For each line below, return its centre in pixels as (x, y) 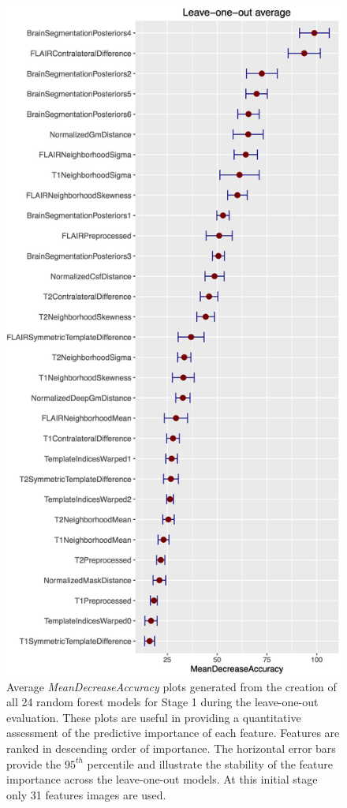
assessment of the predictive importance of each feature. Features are (173, 733)
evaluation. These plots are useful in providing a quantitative (154, 717)
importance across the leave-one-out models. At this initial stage (162, 779)
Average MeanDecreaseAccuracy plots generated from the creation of (172, 686)
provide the (34, 763)
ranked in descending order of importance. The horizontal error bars (171, 748)
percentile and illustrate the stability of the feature (210, 763)
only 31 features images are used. (86, 794)
